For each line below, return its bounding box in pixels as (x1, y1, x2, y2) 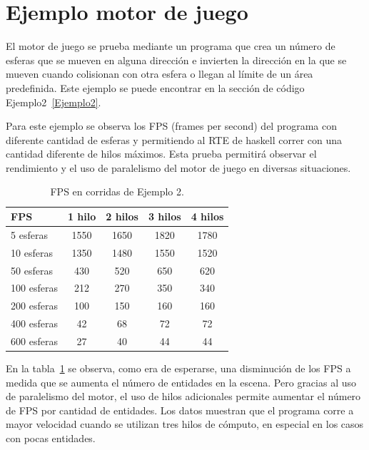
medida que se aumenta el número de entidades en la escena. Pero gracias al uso (6, 374, 357, 389)
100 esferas (11, 280, 58, 295)
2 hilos (106, 209, 138, 224)
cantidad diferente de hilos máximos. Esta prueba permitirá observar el (6, 146, 317, 161)
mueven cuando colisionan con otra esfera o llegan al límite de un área (6, 66, 313, 81)
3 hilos (148, 209, 181, 224)
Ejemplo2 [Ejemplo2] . (6, 94, 101, 109)
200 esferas (11, 298, 58, 313)
